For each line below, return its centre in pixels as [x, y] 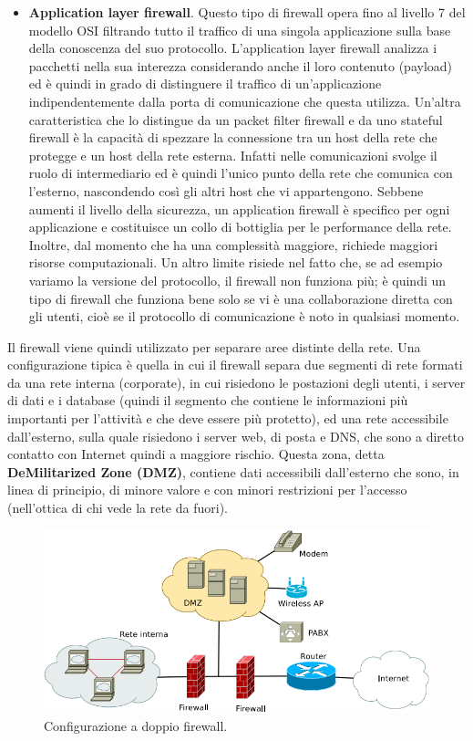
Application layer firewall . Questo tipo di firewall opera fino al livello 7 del [247, 12]
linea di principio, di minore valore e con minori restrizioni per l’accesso [207, 490]
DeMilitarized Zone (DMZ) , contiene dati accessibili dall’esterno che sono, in [233, 471]
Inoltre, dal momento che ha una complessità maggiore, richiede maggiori [233, 244]
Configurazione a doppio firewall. [136, 726]
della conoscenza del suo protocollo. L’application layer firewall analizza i [233, 48]
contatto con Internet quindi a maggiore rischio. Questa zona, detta [196, 454]
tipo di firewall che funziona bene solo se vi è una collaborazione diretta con [241, 298]
